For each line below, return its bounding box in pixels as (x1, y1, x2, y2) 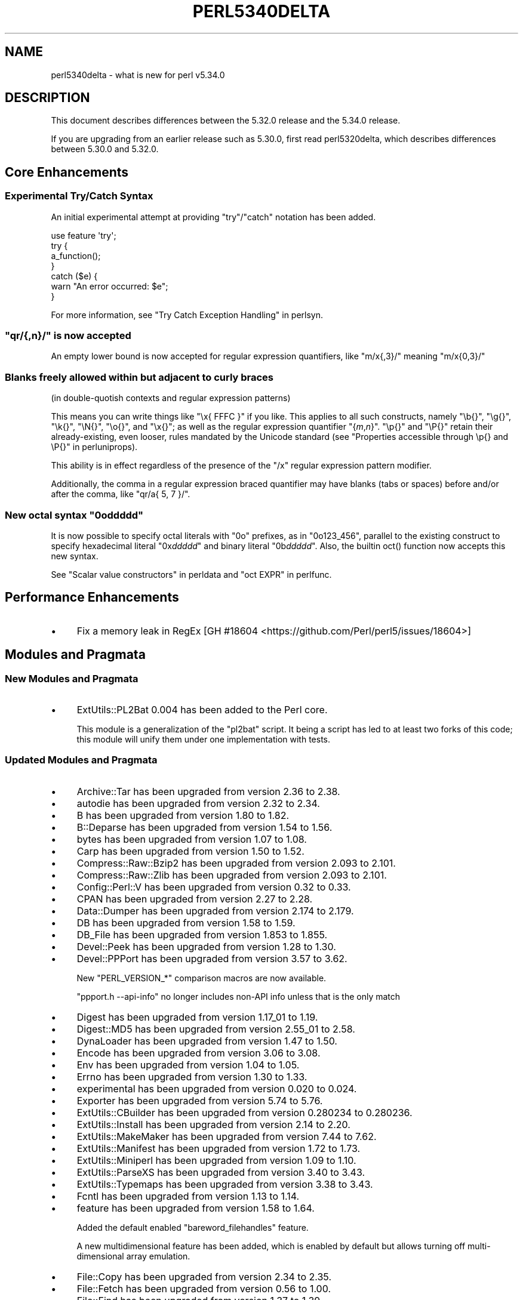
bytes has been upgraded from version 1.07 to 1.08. (76, 833, 307, 845)
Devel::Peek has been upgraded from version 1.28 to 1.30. (76, 940, 336, 953)
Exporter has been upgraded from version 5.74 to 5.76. (76, 1094, 323, 1107)
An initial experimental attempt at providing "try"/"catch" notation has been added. (51, 211, 376, 222)
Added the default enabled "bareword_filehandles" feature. (76, 1222, 309, 1233)
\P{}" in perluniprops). (51, 442, 138, 452)
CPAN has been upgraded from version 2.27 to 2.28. (76, 892, 313, 905)
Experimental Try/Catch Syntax (5, 190, 153, 202)
